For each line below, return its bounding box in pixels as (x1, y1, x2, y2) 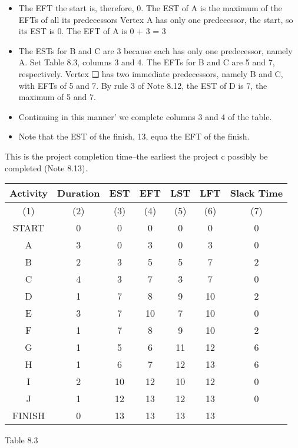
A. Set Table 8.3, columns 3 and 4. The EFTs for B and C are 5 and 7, (18, 56, 275, 68)
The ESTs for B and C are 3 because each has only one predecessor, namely (18, 44, 293, 57)
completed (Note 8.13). (5, 161, 88, 174)
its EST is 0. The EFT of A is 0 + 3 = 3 (18, 25, 166, 37)
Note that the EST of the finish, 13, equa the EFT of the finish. (18, 130, 250, 142)
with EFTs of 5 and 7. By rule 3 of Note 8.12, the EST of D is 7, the (18, 79, 267, 91)
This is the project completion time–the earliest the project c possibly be (5, 150, 268, 162)
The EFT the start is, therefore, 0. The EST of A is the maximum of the (18, 2, 282, 14)
